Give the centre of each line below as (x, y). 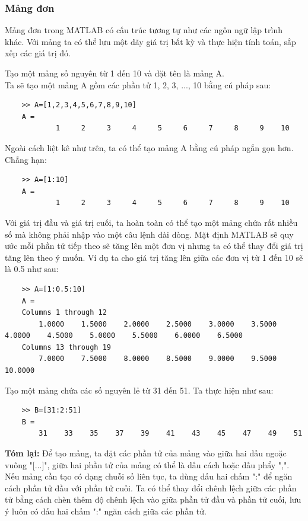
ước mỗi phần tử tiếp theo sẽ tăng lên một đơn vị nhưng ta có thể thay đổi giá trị (154, 246)
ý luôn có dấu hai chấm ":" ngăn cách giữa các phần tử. (106, 511)
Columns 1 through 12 (64, 313)
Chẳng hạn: (26, 159)
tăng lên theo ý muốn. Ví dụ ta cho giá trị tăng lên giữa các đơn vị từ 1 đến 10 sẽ (154, 257)
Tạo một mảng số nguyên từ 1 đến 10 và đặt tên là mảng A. (115, 73)
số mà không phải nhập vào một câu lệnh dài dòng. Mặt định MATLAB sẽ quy (149, 234)
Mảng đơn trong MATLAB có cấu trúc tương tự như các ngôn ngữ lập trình (144, 30)
